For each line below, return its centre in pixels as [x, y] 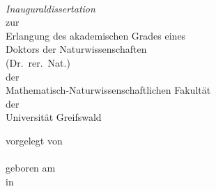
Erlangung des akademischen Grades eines [96, 35]
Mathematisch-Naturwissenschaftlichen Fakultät [108, 90]
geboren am [31, 168]
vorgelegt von [34, 140]
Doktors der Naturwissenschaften [76, 49]
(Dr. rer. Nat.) [38, 62]
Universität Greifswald [54, 117]
